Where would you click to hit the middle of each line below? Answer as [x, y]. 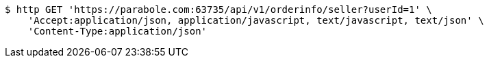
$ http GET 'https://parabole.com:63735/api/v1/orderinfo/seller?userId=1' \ [218, 9]
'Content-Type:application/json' [117, 31]
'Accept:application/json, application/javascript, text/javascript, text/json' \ [256, 20]
